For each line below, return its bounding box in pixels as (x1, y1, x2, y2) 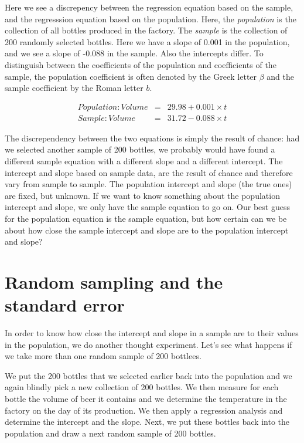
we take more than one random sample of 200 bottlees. (5, 350, 201, 362)
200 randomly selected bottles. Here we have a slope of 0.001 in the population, (5, 35, 290, 48)
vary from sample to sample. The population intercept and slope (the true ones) (5, 178, 292, 190)
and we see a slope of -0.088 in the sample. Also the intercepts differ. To (5, 47, 264, 59)
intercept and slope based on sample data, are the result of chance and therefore (5, 166, 293, 178)
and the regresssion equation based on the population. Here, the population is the (5, 12, 296, 25)
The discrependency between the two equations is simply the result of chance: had (5, 131, 300, 144)
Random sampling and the (5, 269, 223, 293)
